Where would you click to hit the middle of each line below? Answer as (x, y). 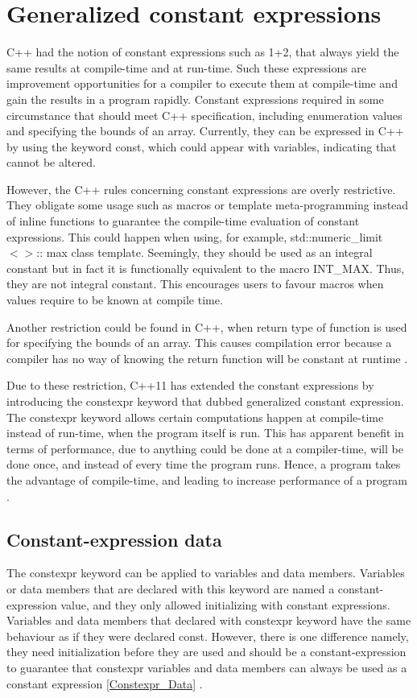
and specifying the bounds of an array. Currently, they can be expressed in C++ (205, 131)
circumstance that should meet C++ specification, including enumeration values (204, 115)
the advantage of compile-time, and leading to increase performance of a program (207, 479)
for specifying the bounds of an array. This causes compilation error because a (199, 343)
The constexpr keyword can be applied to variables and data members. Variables (206, 573)
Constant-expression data (114, 539)
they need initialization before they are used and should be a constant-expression (206, 652)
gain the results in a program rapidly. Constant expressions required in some (195, 99)
